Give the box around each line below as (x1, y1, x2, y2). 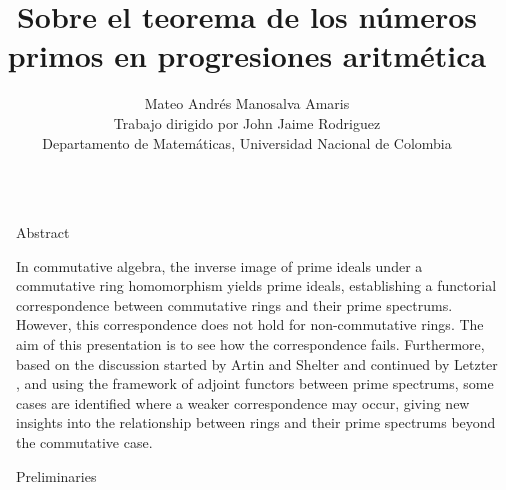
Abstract (16, 222, 70, 243)
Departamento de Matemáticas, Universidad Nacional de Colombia (42, 132, 452, 153)
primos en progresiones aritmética (7, 35, 487, 76)
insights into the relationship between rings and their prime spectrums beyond (16, 412, 496, 433)
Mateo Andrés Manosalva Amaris (144, 93, 350, 114)
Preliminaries (16, 465, 97, 486)
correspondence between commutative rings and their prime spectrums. (16, 294, 453, 315)
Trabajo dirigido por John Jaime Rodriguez (113, 112, 381, 133)
